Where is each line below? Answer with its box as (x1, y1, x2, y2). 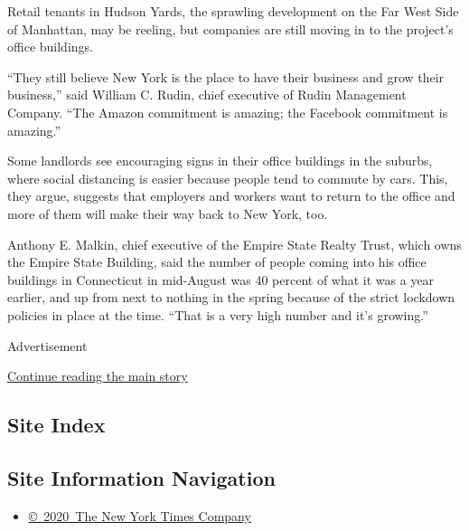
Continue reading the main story (7, 366, 188, 385)
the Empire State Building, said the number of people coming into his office (7, 252, 427, 271)
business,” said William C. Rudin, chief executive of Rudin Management (7, 85, 407, 104)
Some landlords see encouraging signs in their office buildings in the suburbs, (7, 151, 433, 170)
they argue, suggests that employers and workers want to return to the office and (7, 186, 455, 205)
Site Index (7, 411, 106, 439)
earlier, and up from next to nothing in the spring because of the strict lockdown (7, 288, 455, 307)
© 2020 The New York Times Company (28, 506, 251, 525)
